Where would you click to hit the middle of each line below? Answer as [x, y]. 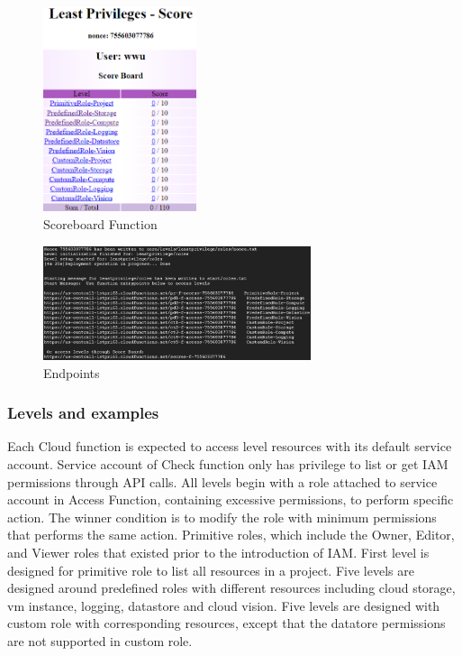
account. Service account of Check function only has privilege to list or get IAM [228, 464]
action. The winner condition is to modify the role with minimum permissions [222, 517]
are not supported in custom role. [100, 641]
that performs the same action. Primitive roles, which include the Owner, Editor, [231, 535]
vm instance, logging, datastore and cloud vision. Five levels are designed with [224, 605]
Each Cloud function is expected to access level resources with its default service [230, 446]
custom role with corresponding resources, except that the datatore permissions [226, 623]
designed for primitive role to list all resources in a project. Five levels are [211, 570]
